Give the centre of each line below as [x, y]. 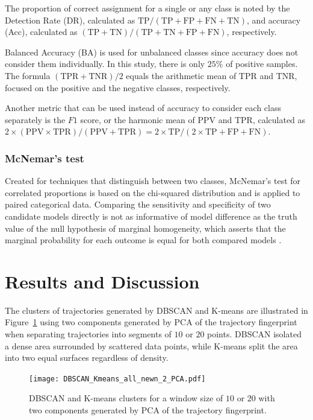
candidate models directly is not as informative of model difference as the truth [151, 216]
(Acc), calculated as [41, 32]
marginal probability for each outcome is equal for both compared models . [143, 240]
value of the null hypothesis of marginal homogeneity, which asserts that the [145, 228]
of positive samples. [262, 64]
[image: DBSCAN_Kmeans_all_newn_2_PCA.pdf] [117, 379]
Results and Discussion [102, 281]
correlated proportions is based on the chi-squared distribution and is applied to [153, 192]
